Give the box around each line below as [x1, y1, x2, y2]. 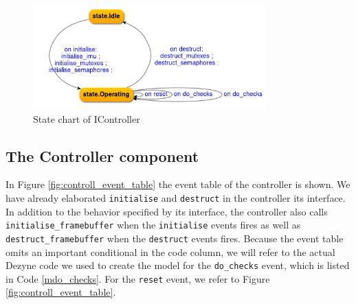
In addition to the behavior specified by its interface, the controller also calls [5, 204, 328, 218]
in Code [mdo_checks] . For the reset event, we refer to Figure [5, 271, 270, 285]
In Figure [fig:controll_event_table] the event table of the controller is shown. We [5, 177, 351, 191]
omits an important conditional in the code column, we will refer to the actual [5, 244, 335, 259]
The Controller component [5, 145, 199, 166]
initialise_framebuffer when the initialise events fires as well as [5, 218, 301, 232]
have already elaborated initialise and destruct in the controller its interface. [5, 191, 346, 205]
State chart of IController [33, 111, 140, 126]
